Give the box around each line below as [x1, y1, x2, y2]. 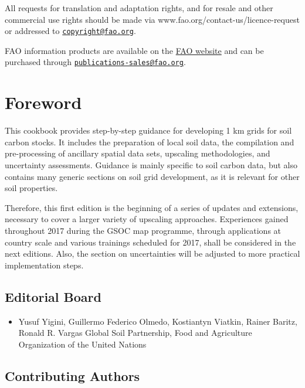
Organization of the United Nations [18, 338, 147, 350]
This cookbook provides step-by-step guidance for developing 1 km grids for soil [5, 124, 292, 137]
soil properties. [5, 182, 58, 194]
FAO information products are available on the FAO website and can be [5, 44, 264, 56]
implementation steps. [5, 258, 84, 271]
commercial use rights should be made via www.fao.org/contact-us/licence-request [5, 13, 300, 25]
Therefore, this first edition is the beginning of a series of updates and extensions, [5, 201, 299, 213]
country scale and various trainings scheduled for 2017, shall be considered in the [5, 236, 296, 248]
